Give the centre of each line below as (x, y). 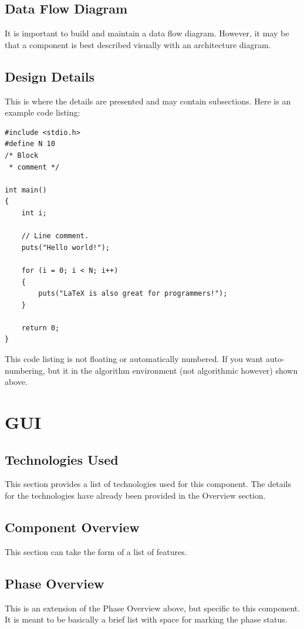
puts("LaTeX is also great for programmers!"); (133, 294)
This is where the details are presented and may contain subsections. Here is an (148, 101)
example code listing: (43, 112)
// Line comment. (55, 236)
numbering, (25, 370)
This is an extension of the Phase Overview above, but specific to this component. (153, 608)
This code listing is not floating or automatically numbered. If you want (134, 359)
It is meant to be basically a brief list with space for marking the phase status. (146, 619)
